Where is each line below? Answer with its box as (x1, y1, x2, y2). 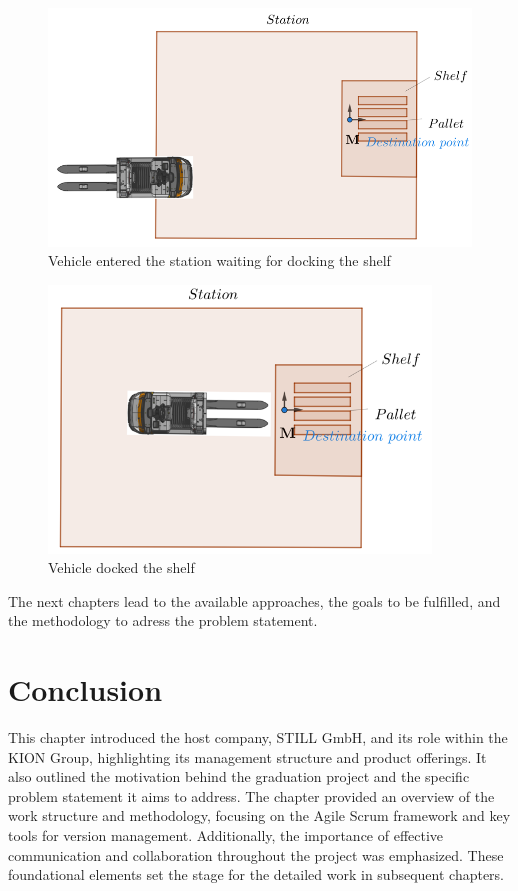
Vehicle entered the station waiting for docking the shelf (48, 250, 391, 271)
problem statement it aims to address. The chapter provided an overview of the (8, 785, 495, 806)
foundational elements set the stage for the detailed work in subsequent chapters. (8, 864, 505, 885)
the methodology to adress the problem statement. (8, 610, 318, 631)
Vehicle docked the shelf (48, 557, 195, 578)
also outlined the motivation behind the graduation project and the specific (8, 766, 470, 787)
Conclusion (8, 669, 163, 710)
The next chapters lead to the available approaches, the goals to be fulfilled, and (8, 590, 501, 611)
